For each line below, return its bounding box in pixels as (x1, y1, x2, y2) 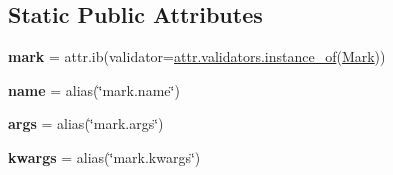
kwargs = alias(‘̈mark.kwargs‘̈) (8, 146, 201, 167)
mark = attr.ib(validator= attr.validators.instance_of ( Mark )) (8, 46, 386, 67)
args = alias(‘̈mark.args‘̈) (8, 113, 164, 134)
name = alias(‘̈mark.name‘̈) (8, 79, 180, 100)
